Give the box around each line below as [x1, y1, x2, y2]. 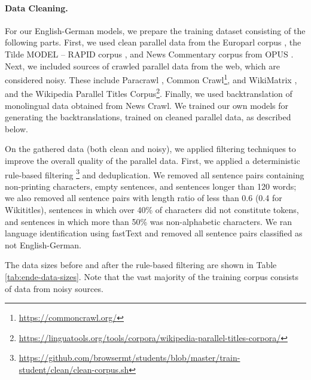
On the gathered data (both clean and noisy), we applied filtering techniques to [5, 142, 296, 155]
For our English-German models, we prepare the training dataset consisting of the [5, 24, 306, 37]
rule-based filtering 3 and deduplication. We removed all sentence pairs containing [5, 166, 304, 181]
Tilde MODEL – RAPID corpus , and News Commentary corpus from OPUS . [5, 47, 294, 60]
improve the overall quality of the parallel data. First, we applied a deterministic [5, 154, 300, 167]
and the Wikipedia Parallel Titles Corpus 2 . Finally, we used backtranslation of [5, 86, 292, 100]
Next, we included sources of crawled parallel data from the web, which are [5, 59, 280, 72]
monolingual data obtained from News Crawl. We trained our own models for [5, 99, 289, 111]
